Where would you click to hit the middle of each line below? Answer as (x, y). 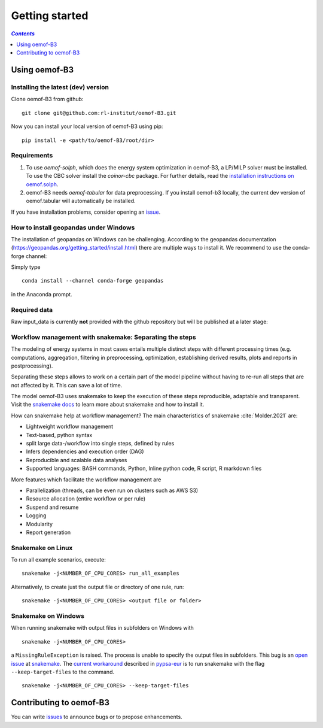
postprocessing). (32, 366)
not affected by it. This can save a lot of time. (67, 385)
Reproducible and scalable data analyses (77, 460)
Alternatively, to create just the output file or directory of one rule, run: (97, 587)
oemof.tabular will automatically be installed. (81, 201)
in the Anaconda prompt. (42, 294)
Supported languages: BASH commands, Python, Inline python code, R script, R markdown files (144, 468)
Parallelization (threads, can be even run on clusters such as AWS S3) (112, 490)
